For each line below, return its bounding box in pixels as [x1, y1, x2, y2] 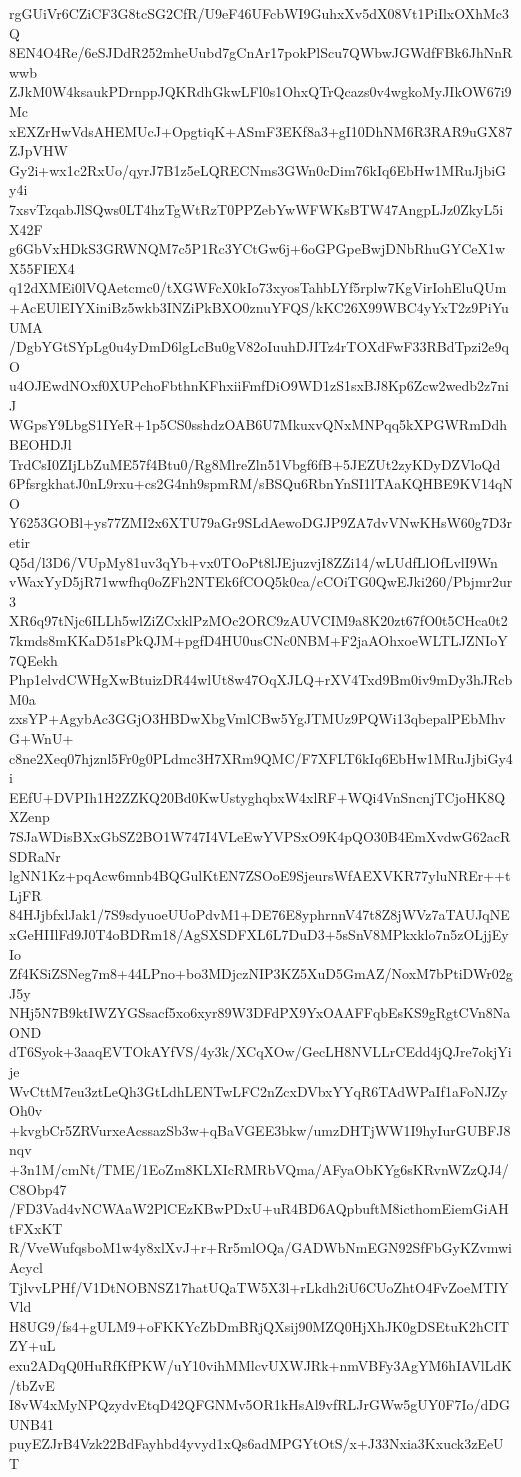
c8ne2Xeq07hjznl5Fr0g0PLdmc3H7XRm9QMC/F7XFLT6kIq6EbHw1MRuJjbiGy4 [9, 747, 513, 768]
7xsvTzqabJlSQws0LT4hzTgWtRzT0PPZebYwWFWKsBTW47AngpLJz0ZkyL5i [9, 198, 504, 219]
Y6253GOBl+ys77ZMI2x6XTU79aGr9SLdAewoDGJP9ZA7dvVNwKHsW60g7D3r [9, 512, 513, 533]
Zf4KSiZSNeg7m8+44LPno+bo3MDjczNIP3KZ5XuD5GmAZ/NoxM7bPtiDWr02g [9, 963, 513, 984]
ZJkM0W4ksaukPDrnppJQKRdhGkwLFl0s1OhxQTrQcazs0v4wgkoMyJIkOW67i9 [9, 81, 512, 102]
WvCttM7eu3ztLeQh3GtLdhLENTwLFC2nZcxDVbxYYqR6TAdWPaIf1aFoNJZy [9, 1080, 508, 1101]
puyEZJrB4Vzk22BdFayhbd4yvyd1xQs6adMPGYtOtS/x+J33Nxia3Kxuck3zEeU [9, 1433, 504, 1454]
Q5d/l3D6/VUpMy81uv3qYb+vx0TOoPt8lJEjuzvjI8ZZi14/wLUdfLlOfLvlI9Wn [9, 551, 498, 572]
